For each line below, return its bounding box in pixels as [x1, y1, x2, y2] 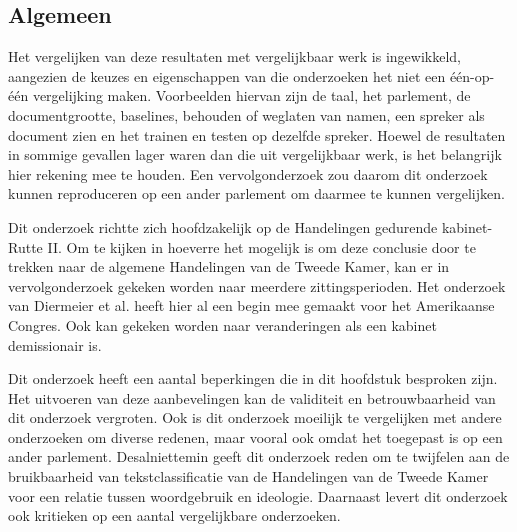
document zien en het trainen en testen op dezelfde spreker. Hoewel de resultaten [8, 124, 506, 145]
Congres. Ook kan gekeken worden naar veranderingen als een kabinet [8, 314, 437, 335]
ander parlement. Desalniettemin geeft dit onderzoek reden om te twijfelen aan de [8, 446, 510, 467]
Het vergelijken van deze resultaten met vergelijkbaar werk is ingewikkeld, [8, 46, 461, 67]
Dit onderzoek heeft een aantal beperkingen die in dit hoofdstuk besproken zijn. [8, 368, 498, 389]
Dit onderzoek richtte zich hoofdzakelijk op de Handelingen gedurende [8, 216, 438, 237]
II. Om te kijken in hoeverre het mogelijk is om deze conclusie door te [47, 236, 476, 257]
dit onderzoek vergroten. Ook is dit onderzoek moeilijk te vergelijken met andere [8, 407, 502, 428]
